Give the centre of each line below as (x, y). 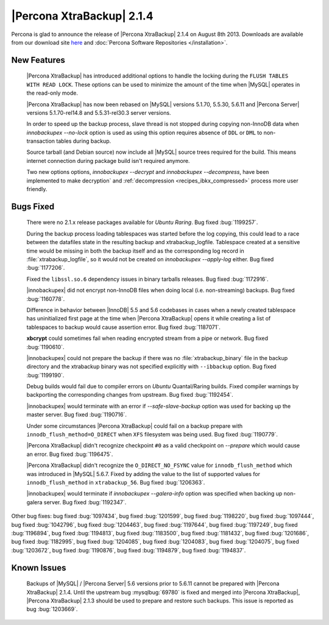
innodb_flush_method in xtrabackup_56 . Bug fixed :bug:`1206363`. (116, 482)
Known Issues (39, 568)
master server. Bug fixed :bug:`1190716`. (77, 414)
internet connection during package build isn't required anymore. (108, 161)
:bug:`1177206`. (46, 268)
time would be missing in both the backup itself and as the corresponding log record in (136, 251)
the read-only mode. (52, 93)
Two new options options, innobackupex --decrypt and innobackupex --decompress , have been (148, 172)
